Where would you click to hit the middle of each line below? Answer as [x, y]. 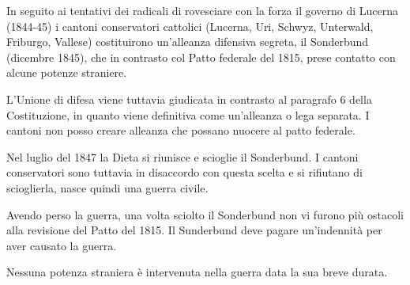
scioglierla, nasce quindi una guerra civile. [107, 187]
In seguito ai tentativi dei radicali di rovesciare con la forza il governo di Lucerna [203, 10]
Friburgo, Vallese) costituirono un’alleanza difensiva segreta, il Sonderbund [188, 42]
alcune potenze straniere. [67, 72]
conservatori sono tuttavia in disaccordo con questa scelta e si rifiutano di [184, 172]
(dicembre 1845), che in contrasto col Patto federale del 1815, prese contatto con [201, 57]
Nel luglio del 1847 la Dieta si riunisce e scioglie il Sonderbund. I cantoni [182, 156]
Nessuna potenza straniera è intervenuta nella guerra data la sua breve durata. [197, 272]
